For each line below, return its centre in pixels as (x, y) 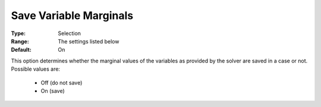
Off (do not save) (62, 83)
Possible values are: (36, 69)
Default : (21, 50)
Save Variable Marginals (72, 15)
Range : (20, 41)
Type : (18, 33)
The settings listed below (89, 41)
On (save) (53, 91)
